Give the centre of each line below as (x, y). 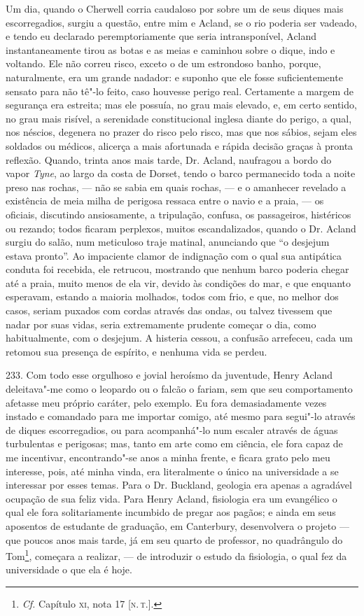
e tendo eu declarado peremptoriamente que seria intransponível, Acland (161, 36)
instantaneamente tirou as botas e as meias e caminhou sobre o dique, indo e (170, 49)
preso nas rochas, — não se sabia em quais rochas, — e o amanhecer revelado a (176, 187)
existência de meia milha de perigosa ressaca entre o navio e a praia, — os (165, 201)
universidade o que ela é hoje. (69, 569)
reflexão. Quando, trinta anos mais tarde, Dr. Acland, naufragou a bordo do (169, 159)
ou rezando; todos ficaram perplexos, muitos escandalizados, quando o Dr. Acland (181, 228)
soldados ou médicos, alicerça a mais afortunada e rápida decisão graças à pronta (180, 145)
